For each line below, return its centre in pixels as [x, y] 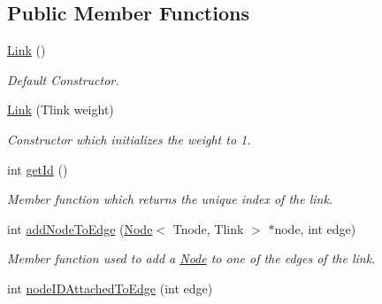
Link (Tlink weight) [61, 109]
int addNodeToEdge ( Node [80, 228]
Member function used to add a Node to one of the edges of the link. [191, 258]
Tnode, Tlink [208, 228]
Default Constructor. [63, 79]
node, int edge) [315, 228]
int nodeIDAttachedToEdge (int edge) [110, 288]
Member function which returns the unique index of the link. [170, 199]
